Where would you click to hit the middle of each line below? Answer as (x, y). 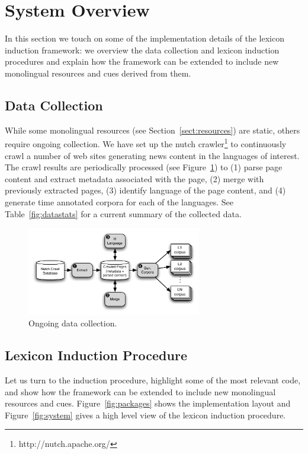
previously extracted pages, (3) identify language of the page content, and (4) (145, 190)
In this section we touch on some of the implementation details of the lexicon (145, 38)
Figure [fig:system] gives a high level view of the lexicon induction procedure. (145, 415)
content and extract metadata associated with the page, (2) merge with (134, 178)
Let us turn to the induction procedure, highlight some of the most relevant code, (153, 380)
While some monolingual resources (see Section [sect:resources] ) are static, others (153, 130)
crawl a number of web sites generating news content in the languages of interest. (152, 155)
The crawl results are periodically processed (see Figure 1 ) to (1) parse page (144, 167)
